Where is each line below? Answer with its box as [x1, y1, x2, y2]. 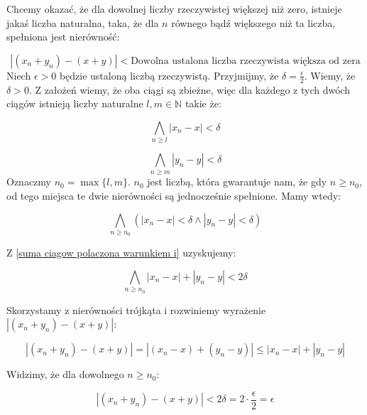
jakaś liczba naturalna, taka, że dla [6, 15, 159, 30]
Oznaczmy [6, 174, 51, 189]
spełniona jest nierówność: [6, 29, 120, 44]
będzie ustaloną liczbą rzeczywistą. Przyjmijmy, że [59, 68, 279, 82]
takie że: [185, 96, 221, 111]
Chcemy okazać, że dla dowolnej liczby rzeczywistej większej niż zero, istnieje [6, 1, 342, 16]
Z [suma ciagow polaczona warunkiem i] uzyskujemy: [6, 245, 236, 260]
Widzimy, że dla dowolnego [6, 367, 124, 382]
